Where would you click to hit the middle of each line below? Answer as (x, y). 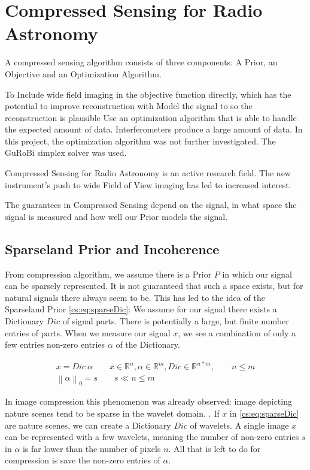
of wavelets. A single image (239, 425)
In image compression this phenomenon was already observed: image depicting (148, 401)
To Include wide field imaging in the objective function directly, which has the (148, 94)
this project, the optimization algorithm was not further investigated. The (140, 141)
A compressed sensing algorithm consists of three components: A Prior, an (141, 62)
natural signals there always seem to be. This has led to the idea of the (135, 297)
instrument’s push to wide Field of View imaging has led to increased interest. (148, 184)
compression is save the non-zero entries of (83, 460)
